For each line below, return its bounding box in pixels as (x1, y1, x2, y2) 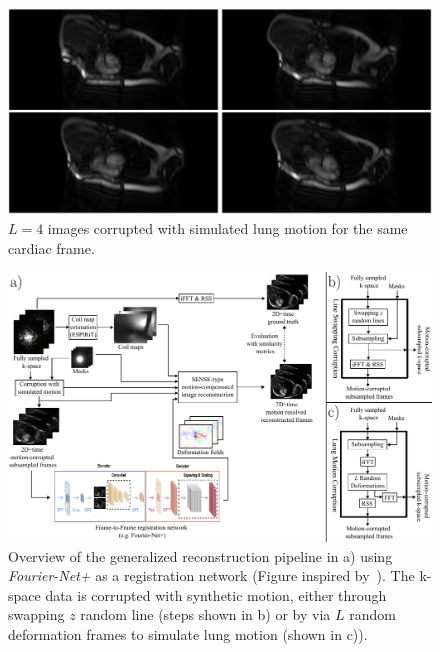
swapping (8, 604, 65, 625)
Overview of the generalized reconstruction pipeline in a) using (8, 545, 393, 566)
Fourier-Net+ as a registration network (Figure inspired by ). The (8, 565, 415, 586)
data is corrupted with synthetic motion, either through (45, 584, 387, 605)
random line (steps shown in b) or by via (80, 604, 331, 625)
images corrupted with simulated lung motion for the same (47, 218, 408, 239)
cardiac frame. (8, 237, 95, 258)
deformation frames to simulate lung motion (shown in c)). (8, 623, 368, 644)
